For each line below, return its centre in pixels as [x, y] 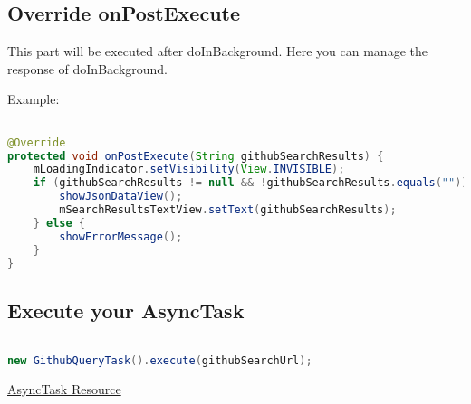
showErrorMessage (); [121, 236]
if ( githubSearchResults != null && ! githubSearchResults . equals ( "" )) [250, 183]
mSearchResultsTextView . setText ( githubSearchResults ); [228, 210]
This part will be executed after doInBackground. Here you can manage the [217, 51]
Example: [34, 99]
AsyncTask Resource [64, 389]
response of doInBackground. [88, 68]
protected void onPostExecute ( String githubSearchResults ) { [196, 156]
